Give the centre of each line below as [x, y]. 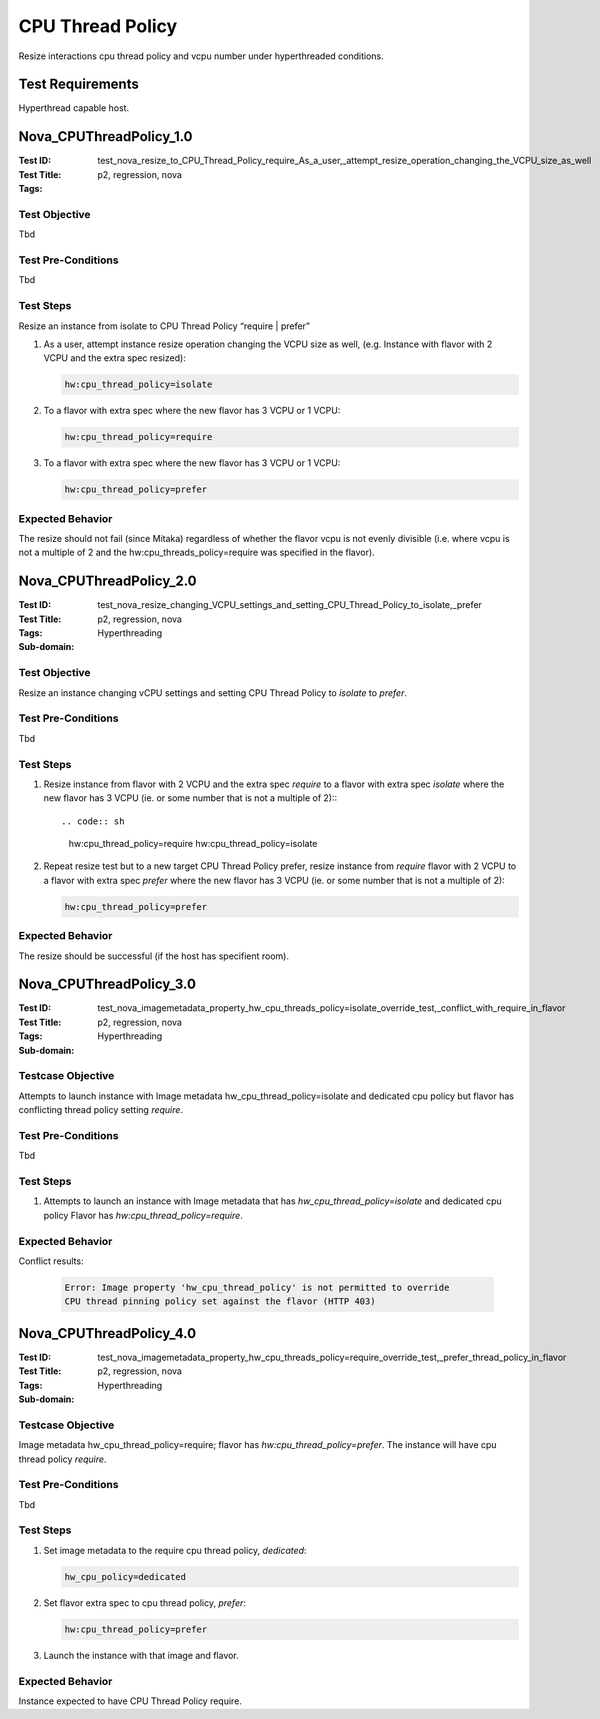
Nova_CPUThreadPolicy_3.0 [107, 984]
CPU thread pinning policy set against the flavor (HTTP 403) [220, 1301]
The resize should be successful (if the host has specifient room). [154, 956]
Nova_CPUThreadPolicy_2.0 [107, 581]
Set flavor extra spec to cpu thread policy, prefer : [145, 1602]
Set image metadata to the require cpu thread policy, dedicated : [175, 1550]
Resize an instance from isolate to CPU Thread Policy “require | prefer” [164, 326]
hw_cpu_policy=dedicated [125, 1576]
